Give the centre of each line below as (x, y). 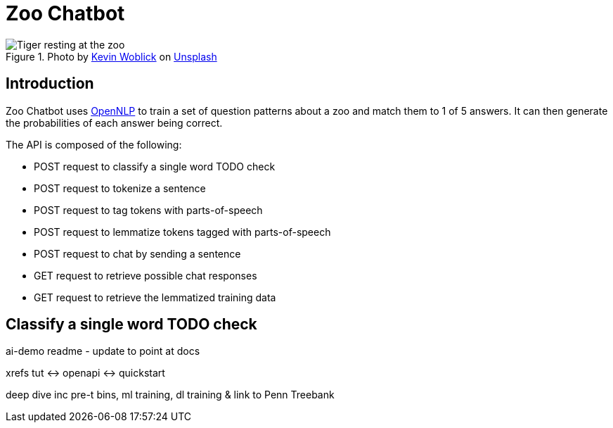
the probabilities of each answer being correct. (114, 122)
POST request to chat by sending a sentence (137, 253)
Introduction (50, 84)
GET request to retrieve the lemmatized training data (155, 297)
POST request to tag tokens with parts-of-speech (148, 210)
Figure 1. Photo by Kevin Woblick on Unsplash (111, 56)
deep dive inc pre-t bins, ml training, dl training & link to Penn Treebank (170, 395)
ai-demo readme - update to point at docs (103, 351)
